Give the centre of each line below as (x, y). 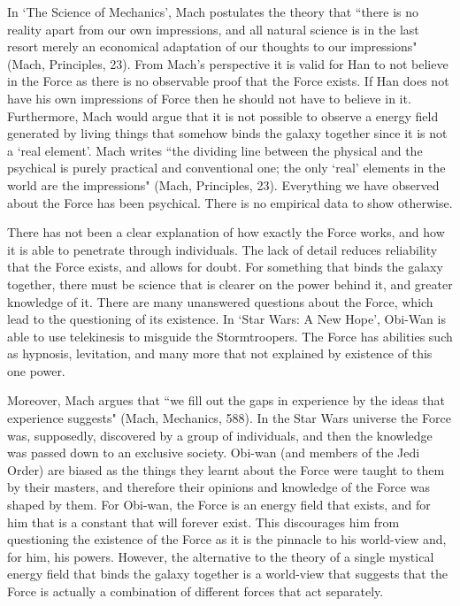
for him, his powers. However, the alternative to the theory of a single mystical (221, 556)
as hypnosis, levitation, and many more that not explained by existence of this (220, 353)
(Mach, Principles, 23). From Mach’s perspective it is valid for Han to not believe (228, 63)
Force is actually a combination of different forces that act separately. (195, 591)
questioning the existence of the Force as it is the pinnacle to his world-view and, (227, 539)
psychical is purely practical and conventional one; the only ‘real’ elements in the (226, 168)
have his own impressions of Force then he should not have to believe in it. (209, 98)
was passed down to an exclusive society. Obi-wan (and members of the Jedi (214, 453)
